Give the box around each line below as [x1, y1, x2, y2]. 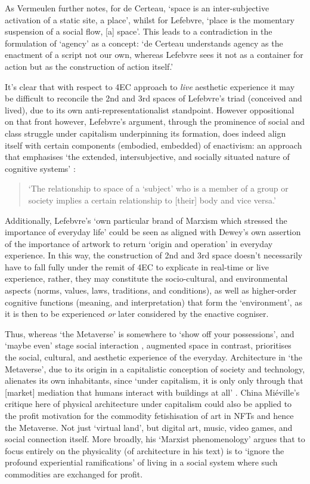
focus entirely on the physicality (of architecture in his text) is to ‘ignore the [5, 444, 284, 457]
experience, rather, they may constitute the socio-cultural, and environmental [5, 272, 288, 285]
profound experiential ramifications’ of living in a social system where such [5, 456, 278, 468]
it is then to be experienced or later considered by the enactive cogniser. [5, 307, 269, 320]
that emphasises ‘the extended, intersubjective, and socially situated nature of [5, 150, 290, 163]
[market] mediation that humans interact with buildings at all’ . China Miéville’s [5, 386, 300, 398]
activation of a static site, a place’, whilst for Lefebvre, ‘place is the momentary [5, 13, 294, 26]
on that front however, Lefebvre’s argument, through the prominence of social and [5, 115, 305, 128]
